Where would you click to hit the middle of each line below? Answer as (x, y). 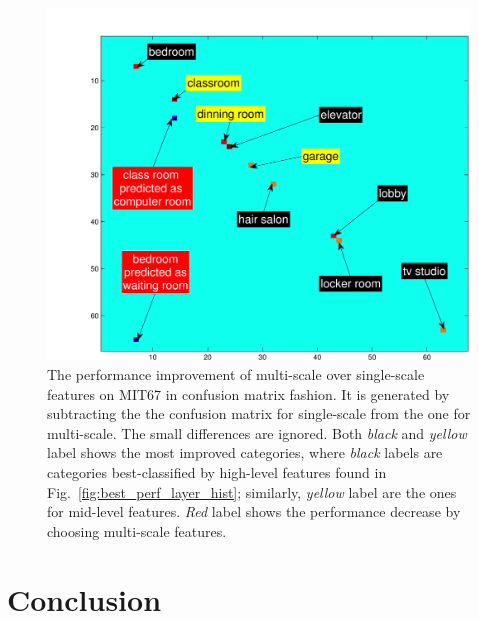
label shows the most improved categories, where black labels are (245, 452)
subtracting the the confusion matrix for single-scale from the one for (259, 413)
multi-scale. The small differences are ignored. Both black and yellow (257, 432)
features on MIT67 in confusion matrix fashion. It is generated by (248, 393)
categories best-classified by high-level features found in (217, 471)
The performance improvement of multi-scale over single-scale (236, 373)
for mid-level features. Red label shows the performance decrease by (254, 511)
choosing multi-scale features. (137, 530)
